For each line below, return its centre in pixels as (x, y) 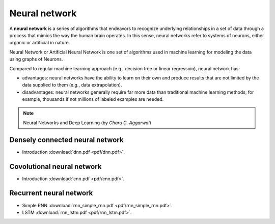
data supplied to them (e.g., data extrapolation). (72, 85)
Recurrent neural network (51, 193)
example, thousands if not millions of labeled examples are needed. (93, 99)
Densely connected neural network (66, 140)
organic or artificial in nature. (40, 43)
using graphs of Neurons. (36, 59)
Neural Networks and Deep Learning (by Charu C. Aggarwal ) (87, 123)
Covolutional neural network (56, 166)
